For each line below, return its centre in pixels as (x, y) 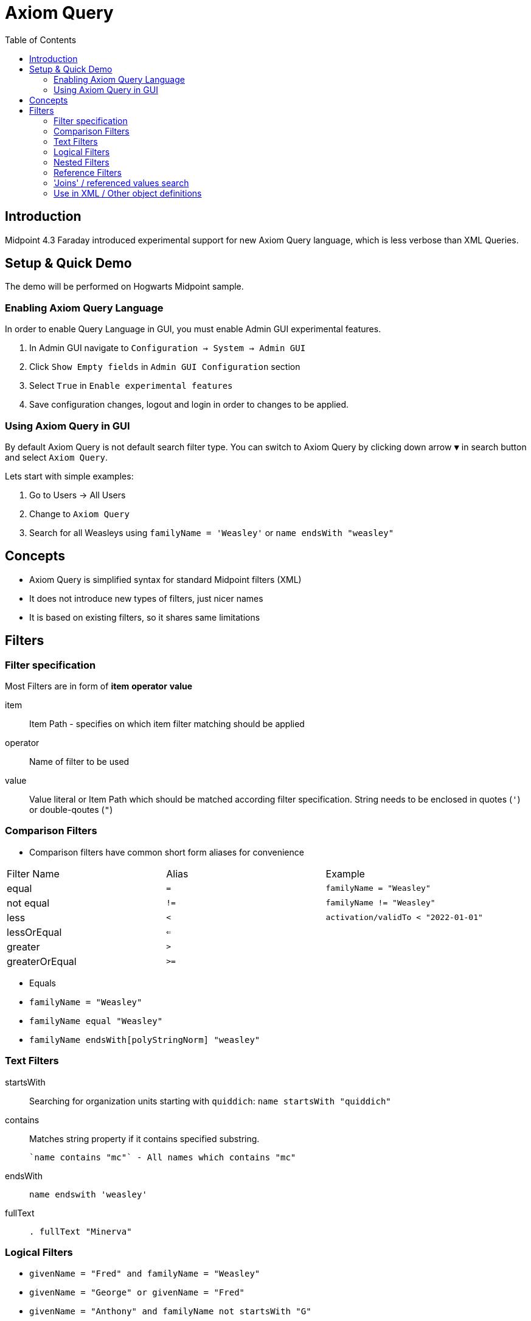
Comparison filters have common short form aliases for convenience (167, 852)
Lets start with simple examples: (69, 476)
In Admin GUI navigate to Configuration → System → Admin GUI (168, 348)
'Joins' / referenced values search (121, 183)
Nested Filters (82, 162)
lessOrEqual (34, 932)
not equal (28, 903)
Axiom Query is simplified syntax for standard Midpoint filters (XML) (165, 579)
